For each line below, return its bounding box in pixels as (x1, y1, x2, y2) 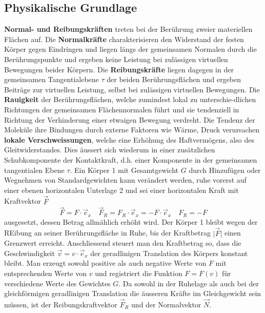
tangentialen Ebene (4, 164, 65, 175)
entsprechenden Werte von (4, 267, 87, 278)
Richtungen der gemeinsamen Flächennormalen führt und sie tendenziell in (4, 104, 239, 114)
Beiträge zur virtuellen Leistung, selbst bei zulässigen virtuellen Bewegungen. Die (4, 84, 260, 94)
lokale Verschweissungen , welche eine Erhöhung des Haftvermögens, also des (4, 134, 254, 145)
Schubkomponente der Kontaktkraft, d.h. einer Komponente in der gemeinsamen (4, 154, 257, 165)
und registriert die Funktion (95, 267, 182, 278)
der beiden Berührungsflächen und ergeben (107, 74, 241, 85)
